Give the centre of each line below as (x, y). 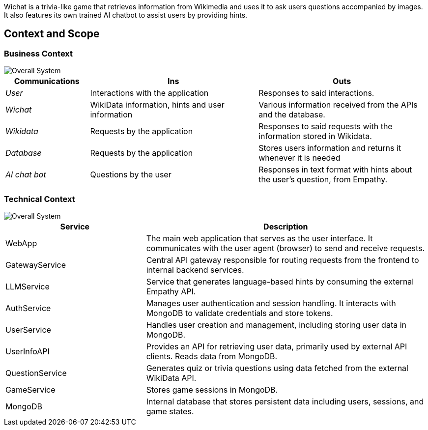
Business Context (39, 53)
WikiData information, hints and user (157, 105)
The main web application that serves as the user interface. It (259, 238)
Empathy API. (171, 291)
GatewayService (36, 265)
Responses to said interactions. (316, 93)
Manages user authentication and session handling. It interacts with (271, 303)
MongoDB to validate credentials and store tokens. (240, 313)
